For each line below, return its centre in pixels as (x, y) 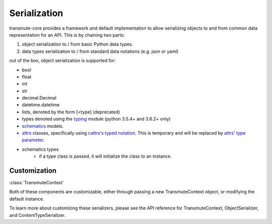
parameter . (33, 140)
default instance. (27, 199)
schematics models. (43, 126)
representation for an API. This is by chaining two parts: (67, 35)
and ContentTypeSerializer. (37, 215)
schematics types (40, 149)
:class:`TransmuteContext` (37, 183)
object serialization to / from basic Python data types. (78, 44)
